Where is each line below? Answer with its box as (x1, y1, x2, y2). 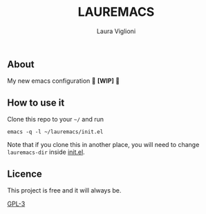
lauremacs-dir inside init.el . (7, 148, 85, 156)
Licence (7, 168, 43, 179)
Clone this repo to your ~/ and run (7, 115, 104, 124)
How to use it (7, 97, 65, 108)
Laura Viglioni (96, 27, 136, 35)
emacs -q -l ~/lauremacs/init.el (7, 128, 104, 135)
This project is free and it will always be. (7, 186, 122, 194)
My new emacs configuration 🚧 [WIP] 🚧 (7, 77, 120, 85)
